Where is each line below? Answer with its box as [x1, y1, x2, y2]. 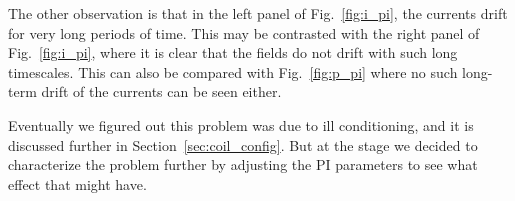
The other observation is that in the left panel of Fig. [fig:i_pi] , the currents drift [8, 3, 508, 23]
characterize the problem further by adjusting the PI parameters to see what [8, 154, 478, 175]
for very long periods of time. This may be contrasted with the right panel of [8, 22, 480, 43]
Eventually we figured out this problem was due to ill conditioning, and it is [8, 114, 474, 135]
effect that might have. [8, 173, 147, 194]
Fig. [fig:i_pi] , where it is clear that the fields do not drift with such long [8, 42, 458, 63]
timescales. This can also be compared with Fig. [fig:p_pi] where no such [8, 61, 458, 82]
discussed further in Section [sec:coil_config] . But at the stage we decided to [8, 134, 478, 155]
